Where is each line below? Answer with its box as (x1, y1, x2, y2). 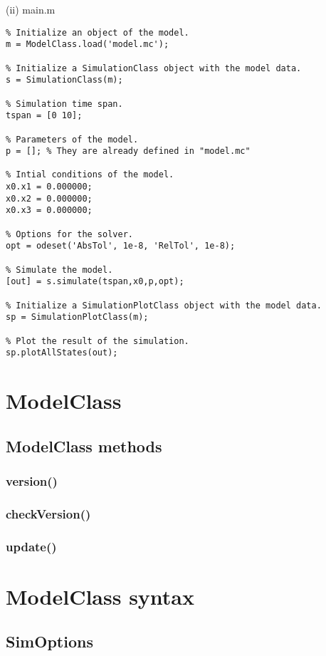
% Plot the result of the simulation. (6, 335, 189, 346)
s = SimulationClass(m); (6, 75, 123, 85)
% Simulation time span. (6, 98, 123, 109)
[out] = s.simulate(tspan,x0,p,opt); (6, 276, 184, 287)
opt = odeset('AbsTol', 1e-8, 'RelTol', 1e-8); (6, 241, 236, 251)
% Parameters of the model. (6, 134, 139, 145)
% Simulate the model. (6, 264, 113, 275)
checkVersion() (6, 504, 91, 522)
